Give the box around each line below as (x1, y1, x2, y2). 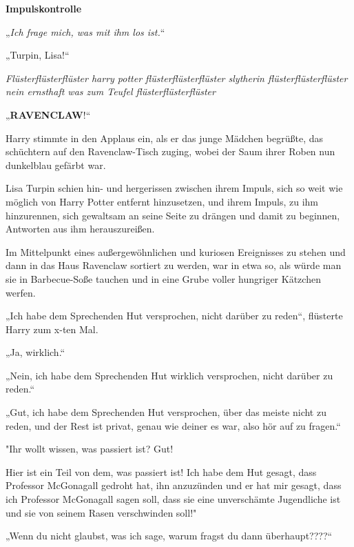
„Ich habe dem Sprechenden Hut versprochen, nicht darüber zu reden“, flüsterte (6, 308, 343, 323)
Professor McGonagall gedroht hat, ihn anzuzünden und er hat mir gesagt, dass (6, 478, 342, 493)
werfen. (6, 285, 36, 299)
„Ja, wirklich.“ (6, 345, 65, 359)
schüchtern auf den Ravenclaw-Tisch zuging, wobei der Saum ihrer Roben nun (6, 144, 335, 159)
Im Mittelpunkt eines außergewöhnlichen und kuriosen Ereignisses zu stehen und (6, 244, 346, 259)
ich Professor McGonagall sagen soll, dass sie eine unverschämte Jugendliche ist (6, 492, 341, 506)
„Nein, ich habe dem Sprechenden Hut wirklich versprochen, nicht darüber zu (6, 368, 333, 382)
